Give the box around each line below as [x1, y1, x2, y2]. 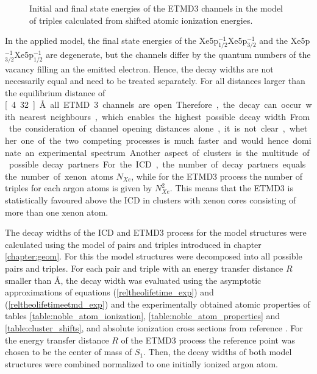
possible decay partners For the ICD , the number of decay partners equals [9, 158, 306, 171]
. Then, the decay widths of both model [143, 345, 292, 358]
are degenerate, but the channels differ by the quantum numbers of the [46, 48, 311, 61]
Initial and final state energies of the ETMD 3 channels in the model [29, 2, 283, 14]
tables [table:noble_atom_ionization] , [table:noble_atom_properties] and [5, 309, 280, 322]
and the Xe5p [259, 34, 310, 47]
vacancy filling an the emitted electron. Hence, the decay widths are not [5, 62, 274, 75]
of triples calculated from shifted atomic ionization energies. [29, 13, 253, 26]
